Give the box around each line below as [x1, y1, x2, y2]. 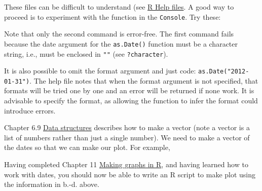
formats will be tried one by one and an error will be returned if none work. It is [4, 85, 254, 96]
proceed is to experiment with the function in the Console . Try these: [4, 11, 221, 22]
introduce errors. [4, 105, 56, 116]
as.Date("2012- [198, 68, 249, 75]
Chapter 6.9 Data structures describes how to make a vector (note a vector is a [4, 122, 250, 133]
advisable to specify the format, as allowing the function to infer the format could [4, 95, 258, 106]
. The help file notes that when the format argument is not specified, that [29, 75, 258, 86]
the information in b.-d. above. [4, 179, 99, 189]
